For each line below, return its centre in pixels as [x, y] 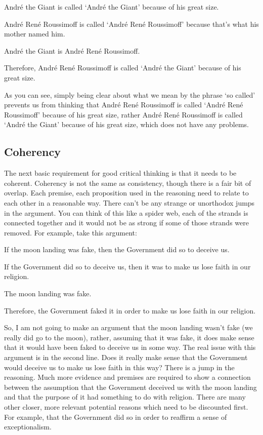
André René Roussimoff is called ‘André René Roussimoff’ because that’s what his [131, 24]
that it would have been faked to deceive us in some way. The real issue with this [130, 347]
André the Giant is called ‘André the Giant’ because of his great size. [112, 7]
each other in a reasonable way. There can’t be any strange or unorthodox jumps [129, 202]
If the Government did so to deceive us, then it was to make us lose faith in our [127, 266]
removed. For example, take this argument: [71, 232]
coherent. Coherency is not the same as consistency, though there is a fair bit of [128, 183]
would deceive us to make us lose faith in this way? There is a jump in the [119, 367]
